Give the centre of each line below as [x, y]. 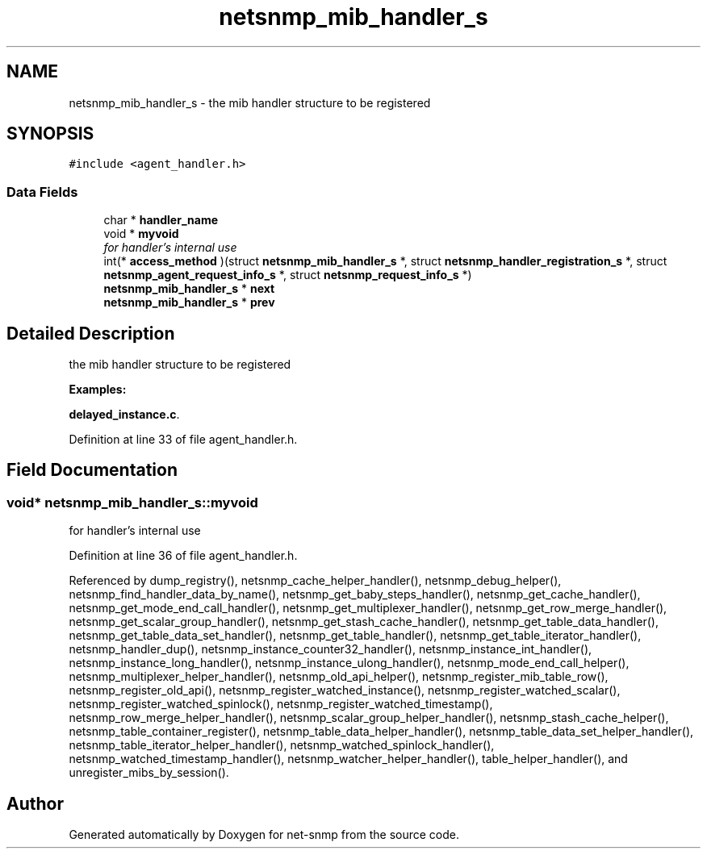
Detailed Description [91, 333]
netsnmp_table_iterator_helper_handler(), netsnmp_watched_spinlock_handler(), [282, 745]
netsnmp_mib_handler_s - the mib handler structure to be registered [250, 102]
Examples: [98, 390]
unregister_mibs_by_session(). [149, 773]
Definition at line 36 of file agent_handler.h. [183, 556]
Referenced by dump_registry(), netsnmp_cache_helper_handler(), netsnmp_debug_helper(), [315, 581]
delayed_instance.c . [124, 415]
